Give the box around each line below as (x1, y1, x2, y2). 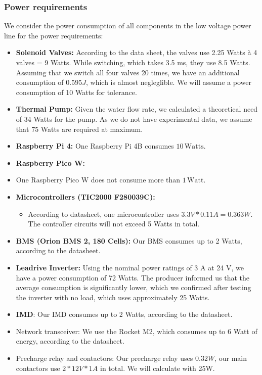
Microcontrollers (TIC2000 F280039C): (16, 191, 155, 202)
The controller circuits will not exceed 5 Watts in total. (28, 218, 200, 229)
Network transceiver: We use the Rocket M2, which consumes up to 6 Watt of (16, 325, 257, 336)
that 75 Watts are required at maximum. (16, 123, 143, 134)
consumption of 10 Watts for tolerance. (16, 86, 137, 97)
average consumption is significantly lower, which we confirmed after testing (16, 282, 251, 293)
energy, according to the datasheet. (16, 336, 124, 346)
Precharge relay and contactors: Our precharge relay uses (16, 353, 193, 363)
